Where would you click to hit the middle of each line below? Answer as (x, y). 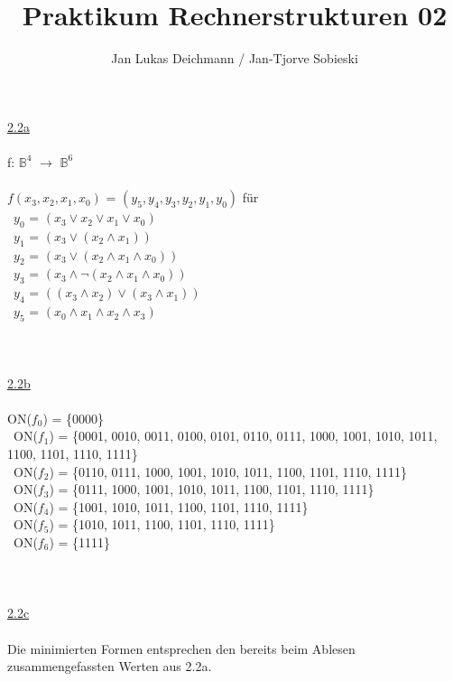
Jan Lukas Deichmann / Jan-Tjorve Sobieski (235, 58)
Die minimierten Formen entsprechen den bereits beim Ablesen (181, 648)
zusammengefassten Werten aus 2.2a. (110, 666)
